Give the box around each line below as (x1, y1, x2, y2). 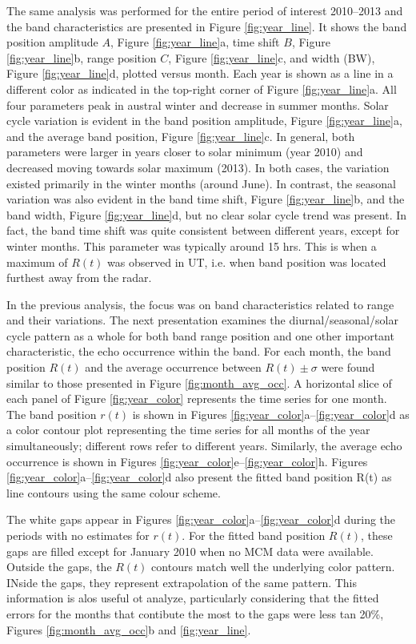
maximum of (6, 253, 68, 270)
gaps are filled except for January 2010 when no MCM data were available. (6, 542, 374, 559)
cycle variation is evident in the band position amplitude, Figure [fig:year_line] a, (6, 112, 402, 129)
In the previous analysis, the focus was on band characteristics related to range (6, 296, 394, 312)
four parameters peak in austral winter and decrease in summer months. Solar (6, 96, 389, 113)
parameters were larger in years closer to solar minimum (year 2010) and (6, 143, 363, 160)
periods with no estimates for (6, 527, 150, 543)
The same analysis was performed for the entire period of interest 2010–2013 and (6, 2, 403, 18)
